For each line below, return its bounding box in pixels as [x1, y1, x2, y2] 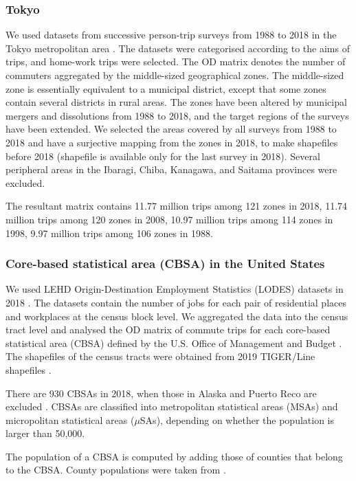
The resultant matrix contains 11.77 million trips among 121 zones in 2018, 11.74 [5, 199, 348, 213]
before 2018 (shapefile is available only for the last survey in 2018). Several [5, 148, 320, 163]
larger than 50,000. [5, 426, 85, 440]
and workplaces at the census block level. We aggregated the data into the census [5, 309, 348, 323]
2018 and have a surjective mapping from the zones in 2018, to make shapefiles [5, 135, 338, 149]
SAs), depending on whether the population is [140, 412, 335, 427]
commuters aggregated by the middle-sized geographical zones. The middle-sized [5, 68, 344, 82]
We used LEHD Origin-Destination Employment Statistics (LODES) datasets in [5, 282, 344, 296]
